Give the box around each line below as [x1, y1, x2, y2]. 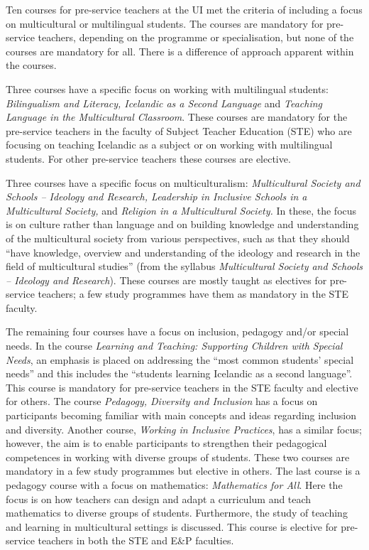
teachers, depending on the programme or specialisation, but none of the [38, 30, 354, 45]
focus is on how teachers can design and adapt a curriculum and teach [6, 491, 312, 506]
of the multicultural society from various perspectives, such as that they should [6, 230, 350, 245]
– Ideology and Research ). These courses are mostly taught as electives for [6, 272, 327, 287]
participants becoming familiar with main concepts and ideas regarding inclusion [6, 408, 357, 423]
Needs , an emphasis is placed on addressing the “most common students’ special [6, 352, 354, 367]
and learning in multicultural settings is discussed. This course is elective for [6, 519, 338, 534]
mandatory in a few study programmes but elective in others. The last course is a [6, 463, 360, 478]
